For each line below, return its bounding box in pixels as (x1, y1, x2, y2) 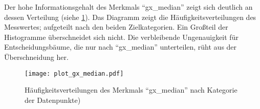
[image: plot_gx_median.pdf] (25, 70, 124, 77)
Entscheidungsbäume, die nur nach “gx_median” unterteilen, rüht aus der (4, 41, 237, 52)
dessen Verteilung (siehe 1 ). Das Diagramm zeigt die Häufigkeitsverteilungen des (4, 11, 256, 22)
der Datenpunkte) (25, 94, 81, 105)
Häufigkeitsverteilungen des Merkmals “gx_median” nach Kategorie (25, 84, 237, 95)
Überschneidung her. (4, 51, 69, 62)
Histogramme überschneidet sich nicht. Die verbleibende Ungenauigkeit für (4, 31, 239, 42)
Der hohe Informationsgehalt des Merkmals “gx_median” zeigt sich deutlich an (4, 2, 253, 12)
